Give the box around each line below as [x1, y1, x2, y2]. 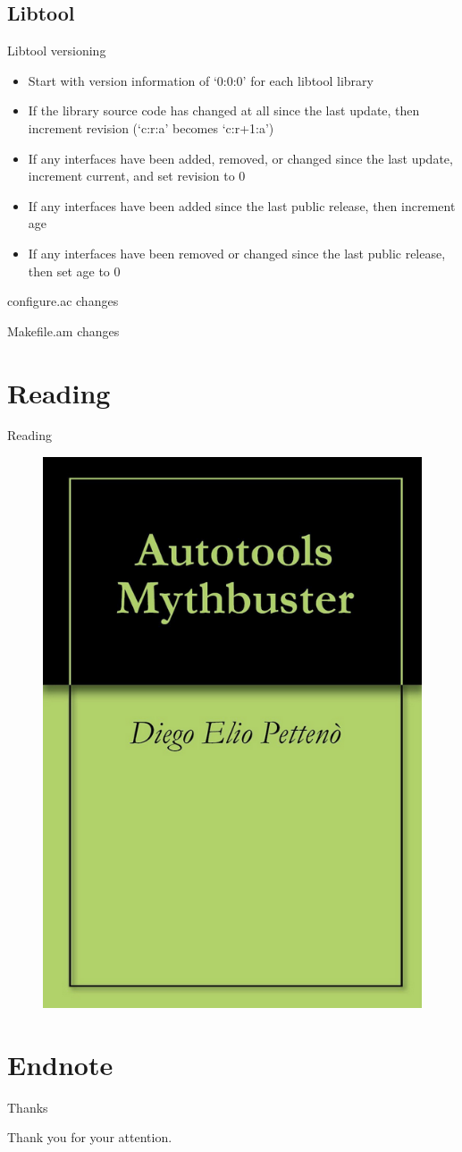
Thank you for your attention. [7, 1128, 172, 1147]
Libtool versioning [7, 41, 106, 60]
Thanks [7, 1097, 48, 1116]
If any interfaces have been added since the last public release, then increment [28, 196, 456, 215]
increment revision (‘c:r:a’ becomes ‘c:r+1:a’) [28, 118, 274, 137]
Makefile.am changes [7, 321, 120, 340]
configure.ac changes [7, 292, 119, 310]
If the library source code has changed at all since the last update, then [28, 101, 420, 120]
